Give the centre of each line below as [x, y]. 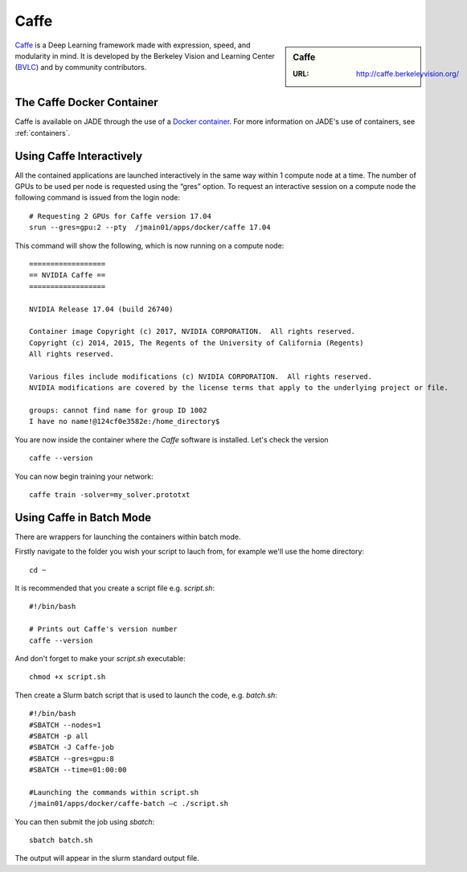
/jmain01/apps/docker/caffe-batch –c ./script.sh [129, 804]
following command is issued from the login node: [98, 198]
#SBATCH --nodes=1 [66, 725]
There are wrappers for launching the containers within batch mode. [128, 537]
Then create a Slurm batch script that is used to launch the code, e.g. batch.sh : [146, 695]
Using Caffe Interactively [79, 156]
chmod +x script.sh [68, 677]
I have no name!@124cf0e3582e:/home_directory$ [125, 422]
